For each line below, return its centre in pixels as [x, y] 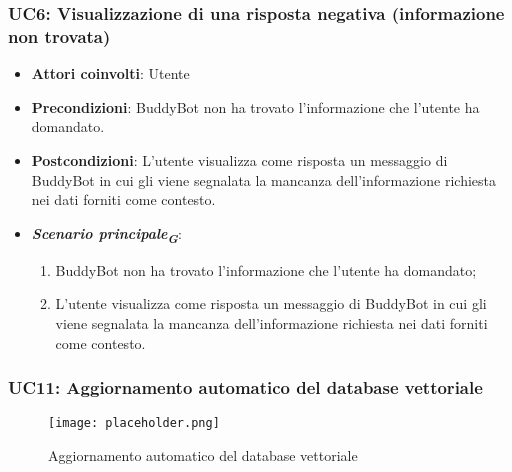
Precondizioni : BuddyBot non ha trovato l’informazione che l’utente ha [255, 106]
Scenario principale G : [106, 234]
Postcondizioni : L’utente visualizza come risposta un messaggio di [239, 159]
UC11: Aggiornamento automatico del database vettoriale [245, 387]
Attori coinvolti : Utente [110, 73]
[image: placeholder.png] [134, 423]
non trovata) [59, 35]
